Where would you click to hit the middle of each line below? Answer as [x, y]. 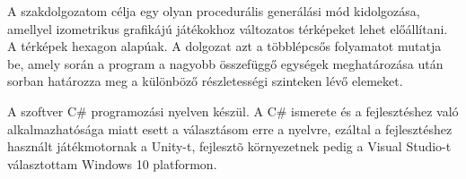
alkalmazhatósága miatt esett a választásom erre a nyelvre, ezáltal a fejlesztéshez [230, 128]
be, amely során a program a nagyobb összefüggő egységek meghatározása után [225, 63]
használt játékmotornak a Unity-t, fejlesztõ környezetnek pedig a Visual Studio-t [229, 146]
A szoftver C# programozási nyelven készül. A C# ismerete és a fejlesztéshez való [233, 111]
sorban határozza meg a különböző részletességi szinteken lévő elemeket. [205, 81]
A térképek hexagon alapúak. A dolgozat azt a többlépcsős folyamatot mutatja [224, 46]
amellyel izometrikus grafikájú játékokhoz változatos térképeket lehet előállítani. [228, 28]
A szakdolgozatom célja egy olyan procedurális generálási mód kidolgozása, [214, 11]
